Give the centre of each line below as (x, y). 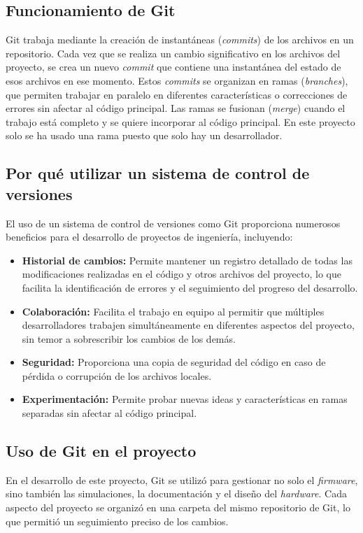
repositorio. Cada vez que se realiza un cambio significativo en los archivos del (173, 53)
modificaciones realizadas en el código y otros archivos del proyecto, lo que (181, 274)
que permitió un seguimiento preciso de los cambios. (117, 521)
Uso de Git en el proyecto (101, 451)
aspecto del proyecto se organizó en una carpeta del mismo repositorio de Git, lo (178, 507)
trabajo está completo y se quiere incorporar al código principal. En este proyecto (180, 121)
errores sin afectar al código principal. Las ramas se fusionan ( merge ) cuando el (176, 108)
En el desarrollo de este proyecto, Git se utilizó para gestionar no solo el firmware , (182, 479)
